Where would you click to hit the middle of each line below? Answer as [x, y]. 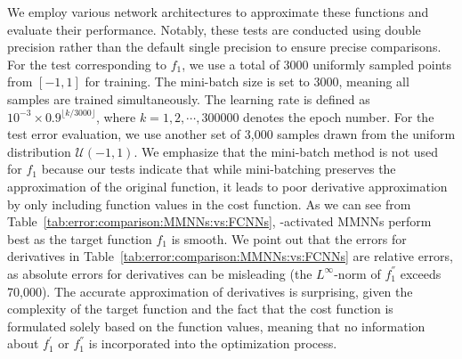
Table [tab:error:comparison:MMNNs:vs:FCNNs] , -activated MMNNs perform [219, 221]
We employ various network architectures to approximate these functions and [218, 12]
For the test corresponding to [87, 64]
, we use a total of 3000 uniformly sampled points [317, 64]
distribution [39, 151]
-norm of [357, 273]
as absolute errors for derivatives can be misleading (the [160, 273]
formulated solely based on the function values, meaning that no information [216, 326]
